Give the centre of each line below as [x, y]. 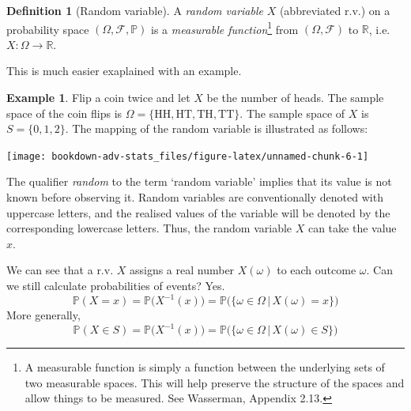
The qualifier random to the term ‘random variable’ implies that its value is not [199, 181]
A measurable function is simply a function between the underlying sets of [205, 367]
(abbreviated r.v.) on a [335, 10]
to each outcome [317, 270]
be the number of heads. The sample [295, 98]
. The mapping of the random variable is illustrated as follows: [217, 128]
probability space [48, 29]
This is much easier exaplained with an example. [124, 71]
